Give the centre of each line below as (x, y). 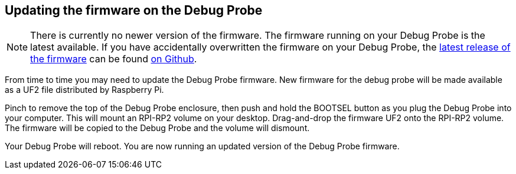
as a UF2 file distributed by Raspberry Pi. (84, 90)
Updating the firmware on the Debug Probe (134, 10)
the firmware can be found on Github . (114, 59)
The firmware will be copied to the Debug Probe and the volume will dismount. (157, 128)
